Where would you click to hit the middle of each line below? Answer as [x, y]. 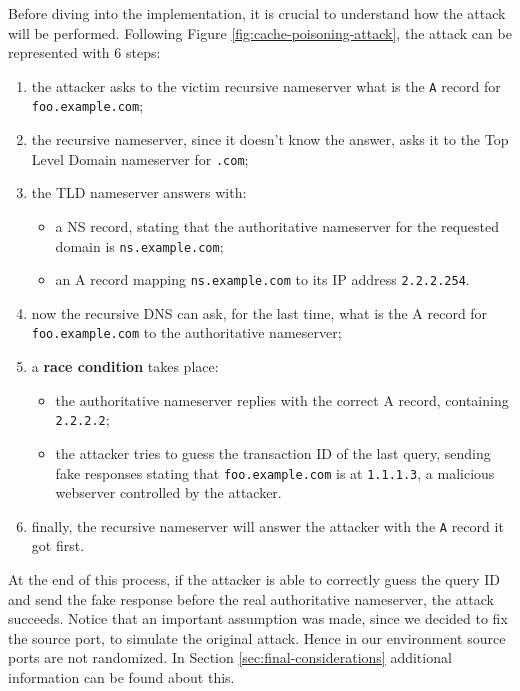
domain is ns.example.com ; [139, 245]
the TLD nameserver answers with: [139, 192]
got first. [58, 545]
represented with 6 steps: [84, 52]
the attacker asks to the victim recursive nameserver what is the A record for [266, 85]
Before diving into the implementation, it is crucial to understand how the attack [257, 13]
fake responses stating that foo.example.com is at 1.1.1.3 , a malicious [275, 472]
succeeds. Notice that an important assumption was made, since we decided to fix [258, 618]
